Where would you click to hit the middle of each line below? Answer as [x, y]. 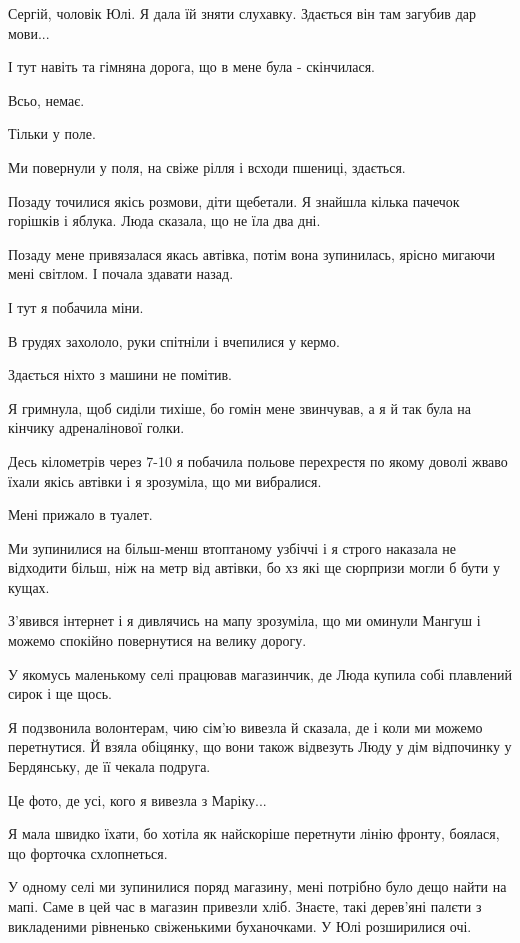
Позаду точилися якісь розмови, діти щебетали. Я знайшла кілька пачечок [234, 200]
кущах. [29, 586]
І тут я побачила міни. [76, 306]
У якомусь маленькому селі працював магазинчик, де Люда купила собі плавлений [260, 673]
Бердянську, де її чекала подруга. [109, 766]
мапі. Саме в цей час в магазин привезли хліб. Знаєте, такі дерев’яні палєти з [245, 906]
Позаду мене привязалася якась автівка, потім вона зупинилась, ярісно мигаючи [252, 253]
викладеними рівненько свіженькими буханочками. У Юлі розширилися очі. [240, 925]
